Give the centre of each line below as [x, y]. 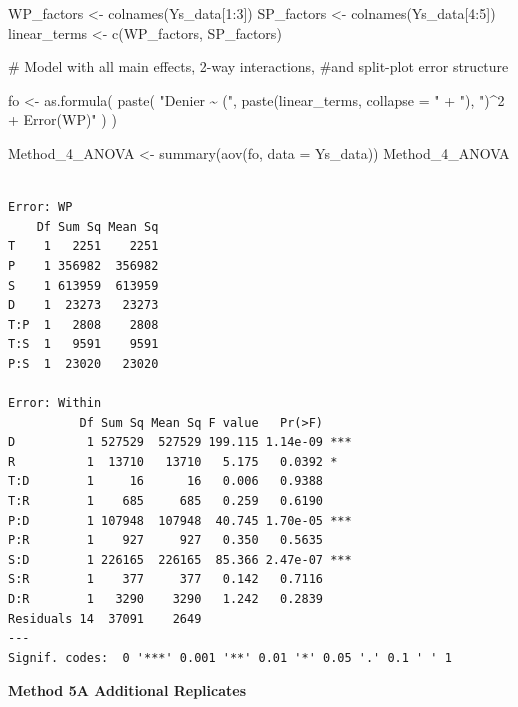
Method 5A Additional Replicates [127, 690]
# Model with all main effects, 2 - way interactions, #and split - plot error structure [258, 66]
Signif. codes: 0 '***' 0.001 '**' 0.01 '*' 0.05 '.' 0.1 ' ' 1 [230, 657]
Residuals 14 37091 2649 [105, 618]
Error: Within [55, 403]
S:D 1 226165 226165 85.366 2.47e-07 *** [180, 559]
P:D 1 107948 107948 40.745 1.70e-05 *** [180, 520]
